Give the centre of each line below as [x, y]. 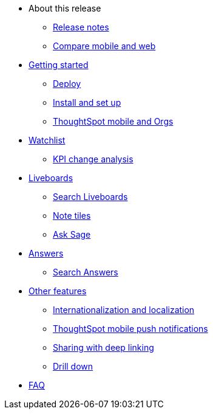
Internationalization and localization [124, 310]
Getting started [59, 65]
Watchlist [47, 140]
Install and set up [87, 102]
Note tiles [72, 216]
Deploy [67, 84]
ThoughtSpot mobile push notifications [130, 329]
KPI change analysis [93, 159]
